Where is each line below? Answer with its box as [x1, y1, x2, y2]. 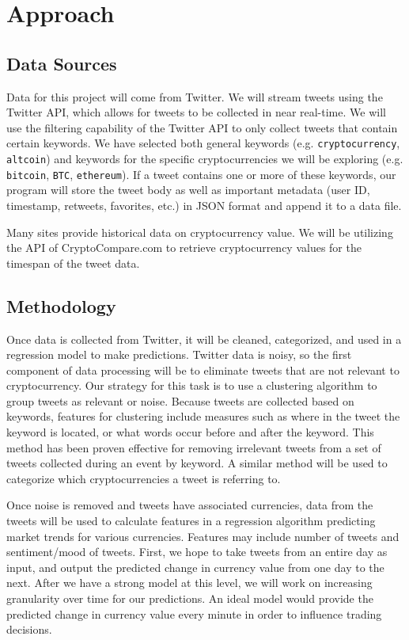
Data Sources [6, 51, 117, 75]
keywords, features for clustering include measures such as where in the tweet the [6, 408, 400, 425]
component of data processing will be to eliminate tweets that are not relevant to [6, 361, 400, 378]
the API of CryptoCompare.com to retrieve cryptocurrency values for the [6, 239, 362, 256]
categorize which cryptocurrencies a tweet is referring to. [6, 470, 281, 486]
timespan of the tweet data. [6, 254, 140, 271]
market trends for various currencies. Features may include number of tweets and [6, 528, 400, 544]
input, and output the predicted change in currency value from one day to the [6, 558, 384, 575]
